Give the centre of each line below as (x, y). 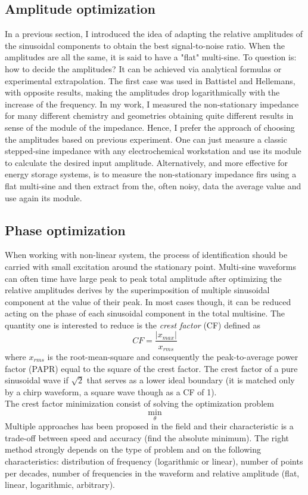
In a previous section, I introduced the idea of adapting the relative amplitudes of (154, 34)
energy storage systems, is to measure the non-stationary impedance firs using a (151, 174)
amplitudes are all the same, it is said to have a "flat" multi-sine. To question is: (151, 57)
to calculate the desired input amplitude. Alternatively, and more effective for (147, 162)
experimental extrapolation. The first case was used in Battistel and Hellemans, (150, 80)
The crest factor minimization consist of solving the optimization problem (139, 403)
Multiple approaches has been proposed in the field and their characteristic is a (149, 426)
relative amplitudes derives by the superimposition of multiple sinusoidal (137, 290)
